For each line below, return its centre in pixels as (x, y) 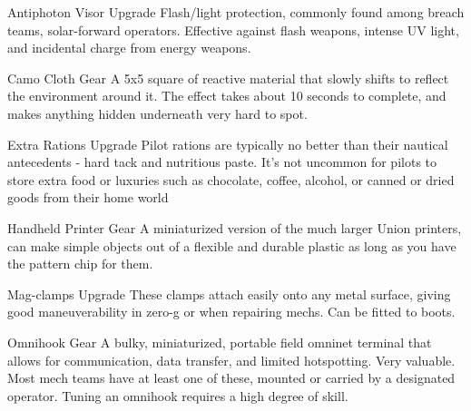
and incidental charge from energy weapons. (129, 48)
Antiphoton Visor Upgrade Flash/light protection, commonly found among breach (236, 12)
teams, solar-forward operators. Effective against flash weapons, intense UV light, (233, 29)
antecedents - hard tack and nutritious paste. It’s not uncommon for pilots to (222, 162)
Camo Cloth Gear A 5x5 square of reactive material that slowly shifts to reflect (228, 78)
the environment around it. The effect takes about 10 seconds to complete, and (227, 96)
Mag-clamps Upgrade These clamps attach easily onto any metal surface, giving (229, 294)
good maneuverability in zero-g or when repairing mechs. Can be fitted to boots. (231, 312)
